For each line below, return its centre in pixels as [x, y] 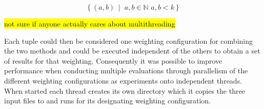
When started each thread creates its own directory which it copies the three [125, 90]
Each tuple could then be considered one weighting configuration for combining [128, 40]
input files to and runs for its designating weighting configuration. [107, 101]
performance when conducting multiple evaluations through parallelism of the [126, 71]
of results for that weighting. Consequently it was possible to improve [113, 60]
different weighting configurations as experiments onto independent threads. [123, 80]
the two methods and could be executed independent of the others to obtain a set [132, 51]
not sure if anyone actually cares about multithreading [90, 23]
